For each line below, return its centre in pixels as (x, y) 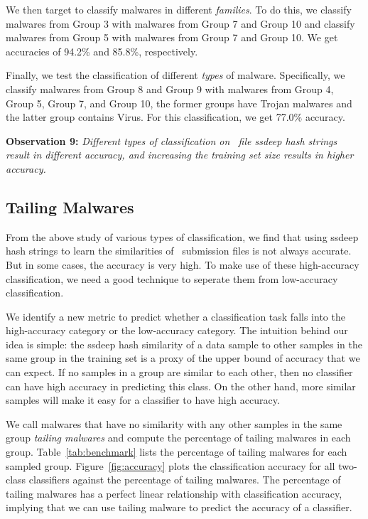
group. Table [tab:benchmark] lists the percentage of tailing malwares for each (177, 452)
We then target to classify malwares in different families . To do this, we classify (179, 9)
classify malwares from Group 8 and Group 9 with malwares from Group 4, (170, 89)
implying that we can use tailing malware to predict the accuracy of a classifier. (179, 507)
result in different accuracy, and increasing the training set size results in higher (180, 155)
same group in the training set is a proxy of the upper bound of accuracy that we (183, 358)
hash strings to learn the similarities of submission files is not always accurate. (179, 251)
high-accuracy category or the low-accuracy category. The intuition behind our (177, 330)
